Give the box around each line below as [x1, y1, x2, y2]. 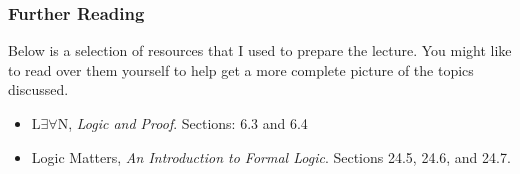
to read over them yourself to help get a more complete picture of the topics [8, 59, 474, 80]
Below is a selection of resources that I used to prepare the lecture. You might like [8, 40, 512, 61]
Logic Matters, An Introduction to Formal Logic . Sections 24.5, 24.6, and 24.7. [31, 146, 511, 167]
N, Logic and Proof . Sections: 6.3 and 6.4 [57, 113, 308, 133]
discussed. [8, 79, 69, 100]
